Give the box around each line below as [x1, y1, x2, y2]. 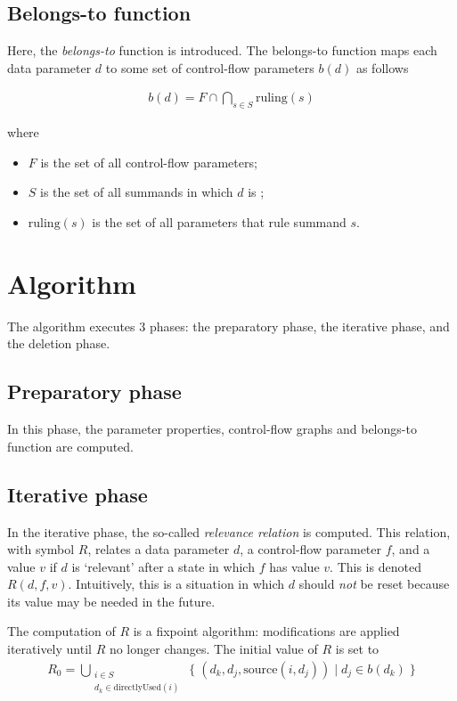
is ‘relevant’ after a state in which [71, 557, 255, 575]
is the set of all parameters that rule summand [92, 213, 347, 231]
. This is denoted [330, 557, 421, 575]
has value [269, 557, 320, 575]
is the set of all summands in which [40, 183, 233, 201]
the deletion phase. [7, 334, 110, 353]
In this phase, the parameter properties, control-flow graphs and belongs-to [7, 420, 417, 438]
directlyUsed [113, 683, 161, 693]
